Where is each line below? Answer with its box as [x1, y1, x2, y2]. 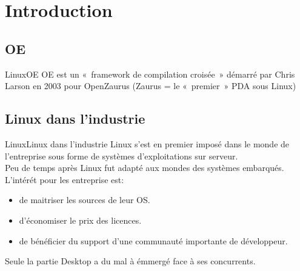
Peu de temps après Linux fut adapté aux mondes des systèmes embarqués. [5, 161, 284, 174]
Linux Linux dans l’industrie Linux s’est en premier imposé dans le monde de [5, 137, 290, 150]
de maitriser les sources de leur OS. [19, 193, 150, 206]
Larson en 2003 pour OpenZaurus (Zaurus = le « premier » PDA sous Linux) [5, 79, 296, 92]
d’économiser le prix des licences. [19, 213, 142, 226]
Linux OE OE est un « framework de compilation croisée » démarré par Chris [5, 67, 295, 80]
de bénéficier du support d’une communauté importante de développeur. [19, 234, 288, 247]
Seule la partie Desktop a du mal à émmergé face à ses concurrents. [5, 255, 256, 267]
